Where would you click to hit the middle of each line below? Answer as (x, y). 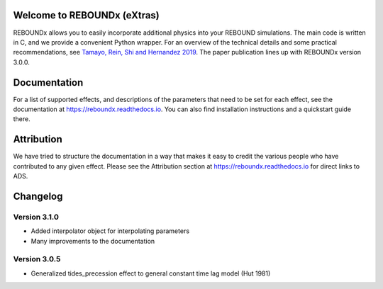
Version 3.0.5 (37, 259)
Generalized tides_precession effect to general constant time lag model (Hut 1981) (151, 273)
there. (22, 119)
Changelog (38, 196)
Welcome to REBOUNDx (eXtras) (86, 15)
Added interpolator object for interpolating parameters (110, 231)
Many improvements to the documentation (93, 241)
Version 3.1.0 (36, 217)
